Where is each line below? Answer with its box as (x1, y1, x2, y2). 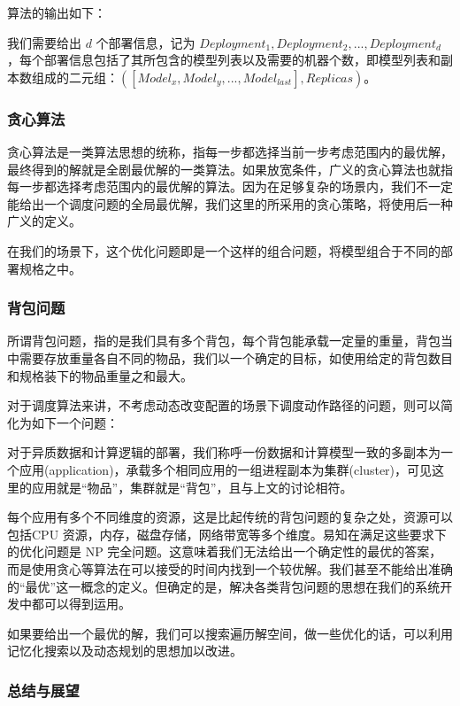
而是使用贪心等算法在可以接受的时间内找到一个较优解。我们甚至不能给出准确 (7, 559, 453, 578)
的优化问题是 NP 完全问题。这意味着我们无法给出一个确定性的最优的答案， (7, 542, 442, 561)
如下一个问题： (31, 413, 119, 431)
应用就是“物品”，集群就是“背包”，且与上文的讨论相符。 (31, 477, 353, 496)
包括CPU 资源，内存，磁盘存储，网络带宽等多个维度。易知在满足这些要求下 (7, 524, 447, 543)
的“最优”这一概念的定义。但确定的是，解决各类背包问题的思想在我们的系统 (7, 577, 441, 595)
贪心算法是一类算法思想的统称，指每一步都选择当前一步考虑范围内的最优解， (7, 143, 453, 160)
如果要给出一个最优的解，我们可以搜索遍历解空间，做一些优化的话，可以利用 (7, 624, 453, 642)
